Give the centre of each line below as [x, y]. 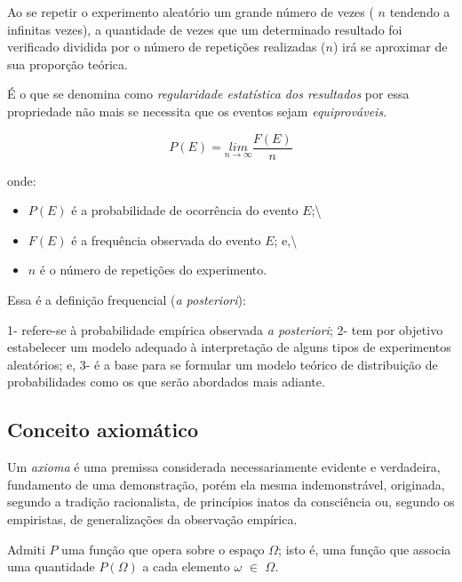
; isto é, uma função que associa [365, 549]
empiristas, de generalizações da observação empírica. [152, 518]
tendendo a [420, 12]
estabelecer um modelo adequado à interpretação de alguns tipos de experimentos [229, 347]
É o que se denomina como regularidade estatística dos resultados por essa [208, 94]
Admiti [26, 549]
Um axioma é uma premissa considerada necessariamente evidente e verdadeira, [224, 467]
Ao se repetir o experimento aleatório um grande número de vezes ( [191, 12]
